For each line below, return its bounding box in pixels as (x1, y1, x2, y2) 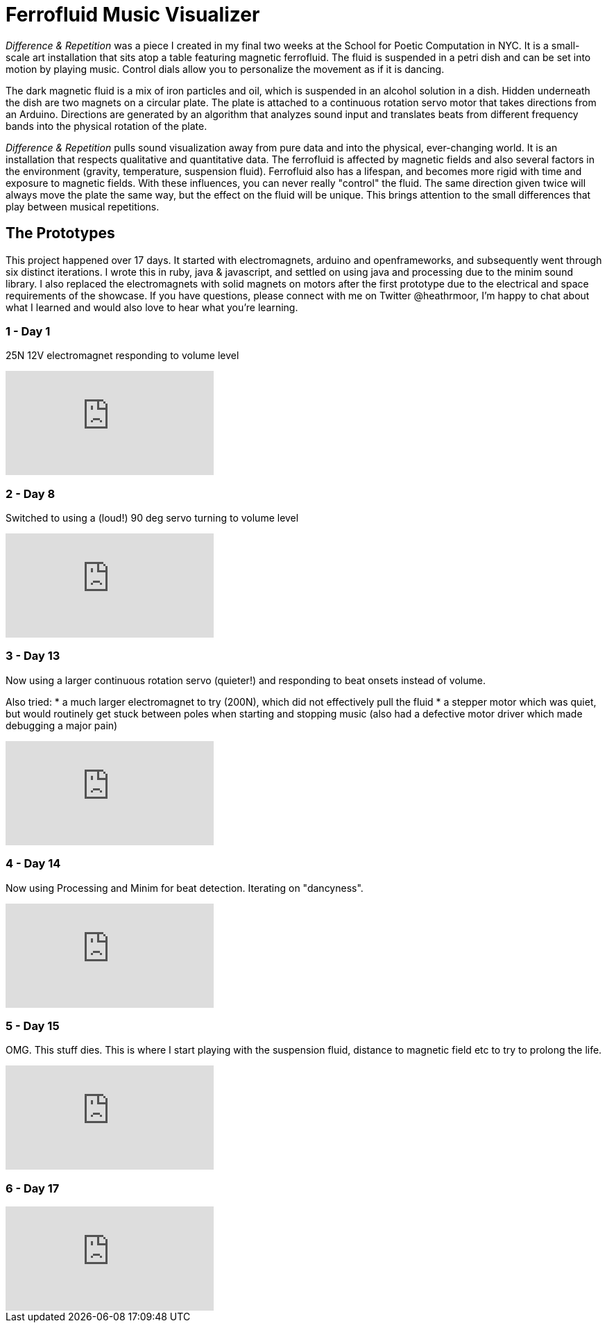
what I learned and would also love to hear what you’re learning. (6, 301, 298, 313)
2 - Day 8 (6, 486, 55, 501)
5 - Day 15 (6, 1018, 60, 1033)
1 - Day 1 (6, 324, 51, 338)
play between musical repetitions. (6, 200, 160, 213)
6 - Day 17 (6, 1181, 60, 1195)
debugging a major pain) (6, 719, 118, 731)
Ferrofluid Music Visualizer (6, 3, 260, 26)
